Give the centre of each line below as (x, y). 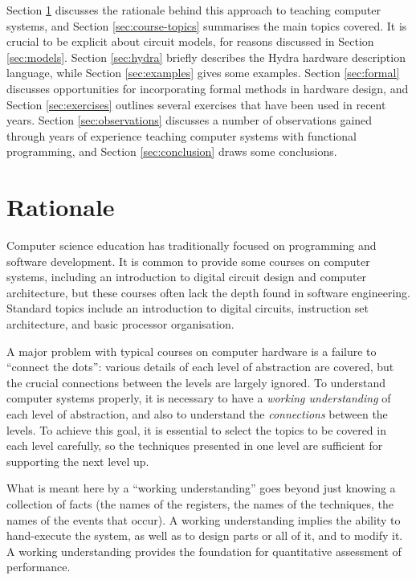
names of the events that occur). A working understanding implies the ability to (204, 519)
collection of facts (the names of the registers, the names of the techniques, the (200, 503)
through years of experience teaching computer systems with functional (182, 135)
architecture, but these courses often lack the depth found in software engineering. (208, 292)
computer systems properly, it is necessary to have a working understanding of (199, 398)
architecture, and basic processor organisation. (120, 324)
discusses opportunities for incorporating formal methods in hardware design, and (208, 88)
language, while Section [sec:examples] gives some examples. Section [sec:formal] (203, 73)
